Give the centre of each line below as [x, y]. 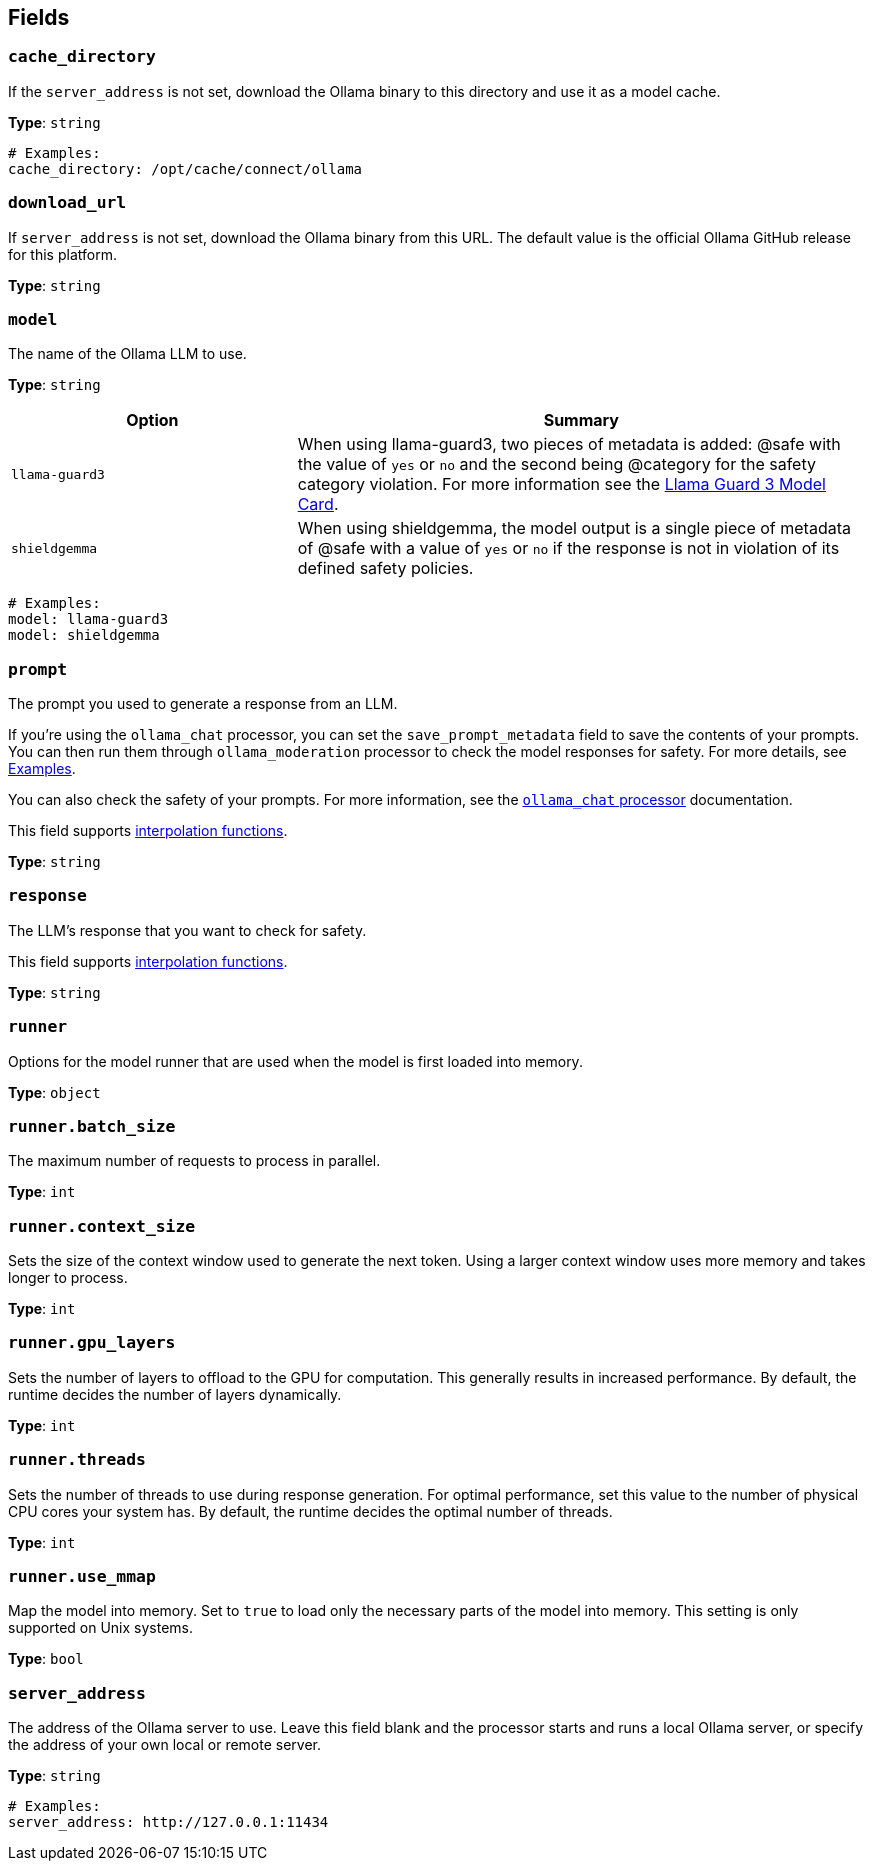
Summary [581, 420]
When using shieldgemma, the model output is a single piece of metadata [574, 528]
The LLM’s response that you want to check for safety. [187, 930]
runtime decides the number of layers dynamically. [175, 1394]
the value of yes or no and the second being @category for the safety [556, 464]
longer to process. [68, 1278]
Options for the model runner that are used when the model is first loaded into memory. [295, 1061]
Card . [318, 504]
